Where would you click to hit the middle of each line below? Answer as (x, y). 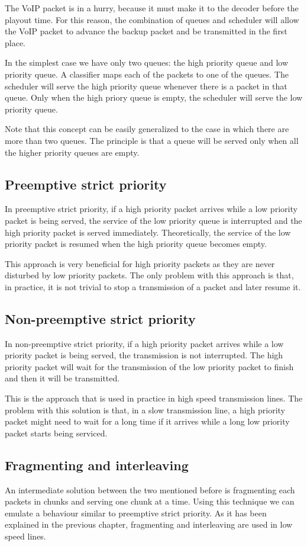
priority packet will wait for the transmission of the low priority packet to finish (149, 366)
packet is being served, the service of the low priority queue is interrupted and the (153, 220)
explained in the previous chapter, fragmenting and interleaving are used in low (149, 524)
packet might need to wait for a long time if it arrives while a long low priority (147, 421)
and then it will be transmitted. (62, 378)
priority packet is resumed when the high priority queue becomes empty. (136, 244)
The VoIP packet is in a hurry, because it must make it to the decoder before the (152, 8)
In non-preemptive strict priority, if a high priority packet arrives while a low (144, 343)
